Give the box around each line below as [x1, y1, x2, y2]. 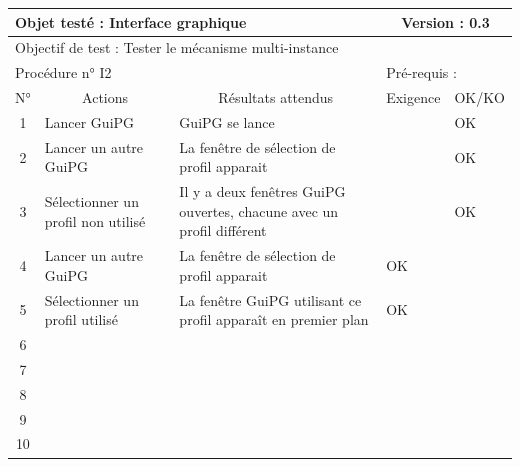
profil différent [179, 220, 267, 241]
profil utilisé [44, 309, 118, 330]
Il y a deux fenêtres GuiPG [179, 181, 346, 202]
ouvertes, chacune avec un [179, 200, 339, 221]
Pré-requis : [386, 62, 457, 83]
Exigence [386, 87, 441, 108]
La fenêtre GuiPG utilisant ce [179, 289, 362, 310]
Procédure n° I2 [15, 62, 112, 83]
